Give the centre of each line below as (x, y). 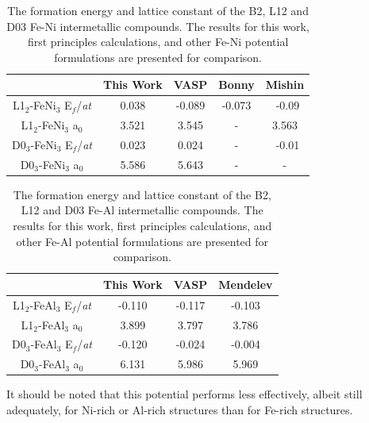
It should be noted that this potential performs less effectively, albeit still (184, 394)
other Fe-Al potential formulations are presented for (142, 241)
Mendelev (246, 284)
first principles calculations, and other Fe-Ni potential (158, 42)
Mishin (285, 85)
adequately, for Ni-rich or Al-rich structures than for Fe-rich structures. (180, 409)
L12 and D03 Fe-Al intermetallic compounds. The (142, 210)
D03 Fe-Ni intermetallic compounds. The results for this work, (158, 26)
